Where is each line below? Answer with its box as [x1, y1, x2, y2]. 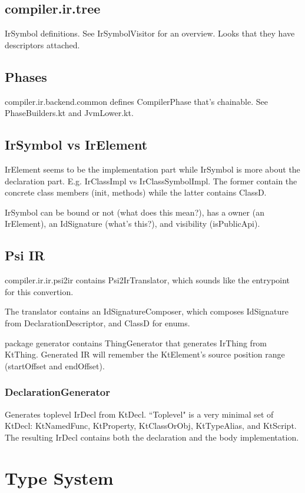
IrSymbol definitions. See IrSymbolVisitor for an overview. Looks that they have [5, 27, 295, 39]
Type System [5, 465, 114, 489]
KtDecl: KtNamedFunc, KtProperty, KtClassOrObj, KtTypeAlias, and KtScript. [5, 419, 297, 432]
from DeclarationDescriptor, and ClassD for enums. [5, 316, 190, 329]
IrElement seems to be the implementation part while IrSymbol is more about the [5, 163, 300, 175]
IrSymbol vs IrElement [5, 135, 148, 154]
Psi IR [5, 246, 45, 264]
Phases [5, 67, 47, 85]
